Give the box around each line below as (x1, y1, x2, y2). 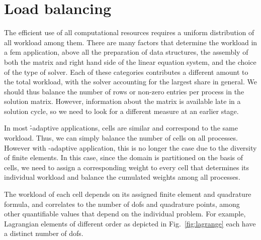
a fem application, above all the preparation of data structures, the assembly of (4, 47, 248, 57)
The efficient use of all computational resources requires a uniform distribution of (4, 27, 254, 38)
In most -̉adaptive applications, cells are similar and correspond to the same (4, 123, 238, 133)
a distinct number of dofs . (4, 228, 83, 238)
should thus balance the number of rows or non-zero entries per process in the (4, 86, 244, 96)
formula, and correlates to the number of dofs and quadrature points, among (4, 198, 240, 209)
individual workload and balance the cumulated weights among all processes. (4, 172, 240, 182)
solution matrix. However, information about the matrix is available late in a (4, 96, 241, 106)
